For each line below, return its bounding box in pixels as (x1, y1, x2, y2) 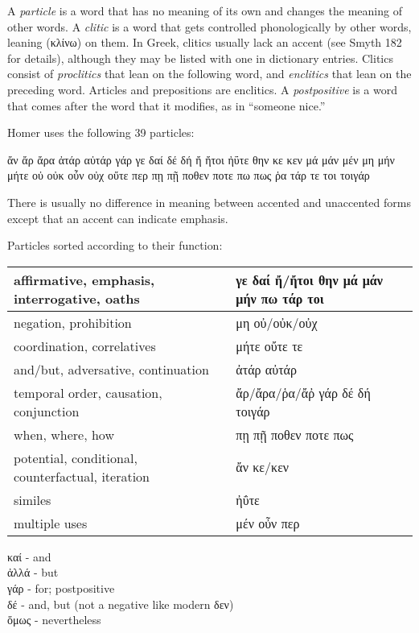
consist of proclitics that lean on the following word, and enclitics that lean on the (7, 65, 412, 82)
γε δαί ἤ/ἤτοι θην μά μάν (236, 270, 383, 289)
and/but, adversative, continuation (14, 359, 209, 379)
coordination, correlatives (14, 336, 156, 355)
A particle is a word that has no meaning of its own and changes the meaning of (7, 2, 402, 19)
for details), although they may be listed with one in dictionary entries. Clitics (7, 49, 393, 66)
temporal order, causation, (14, 383, 162, 402)
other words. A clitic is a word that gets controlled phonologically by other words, (7, 18, 412, 35)
